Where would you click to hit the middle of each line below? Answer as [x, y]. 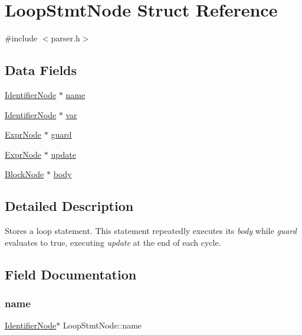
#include [21, 38]
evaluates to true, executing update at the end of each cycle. [113, 242]
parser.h [65, 38]
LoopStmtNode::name [102, 325]
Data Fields [41, 70]
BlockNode [24, 174]
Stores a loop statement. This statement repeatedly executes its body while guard [151, 231]
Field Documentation [71, 274]
